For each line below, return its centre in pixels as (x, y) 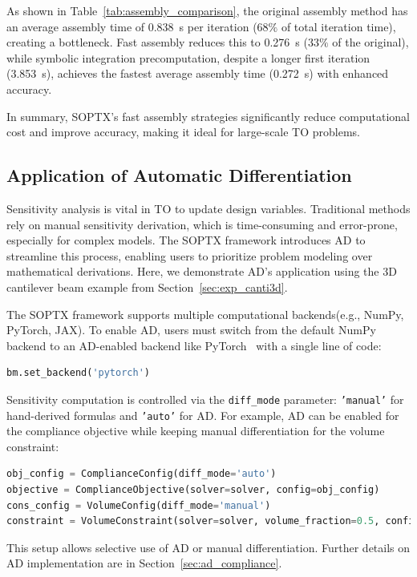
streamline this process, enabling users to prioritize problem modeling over (190, 255)
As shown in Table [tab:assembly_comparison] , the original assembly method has (207, 10)
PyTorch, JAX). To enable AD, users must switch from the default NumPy (191, 330)
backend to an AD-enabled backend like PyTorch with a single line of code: (194, 345)
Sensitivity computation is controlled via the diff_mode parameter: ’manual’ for (205, 399)
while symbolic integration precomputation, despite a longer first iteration (188, 57)
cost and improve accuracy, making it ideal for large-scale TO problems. (184, 132)
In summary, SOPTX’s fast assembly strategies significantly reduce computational (208, 116)
